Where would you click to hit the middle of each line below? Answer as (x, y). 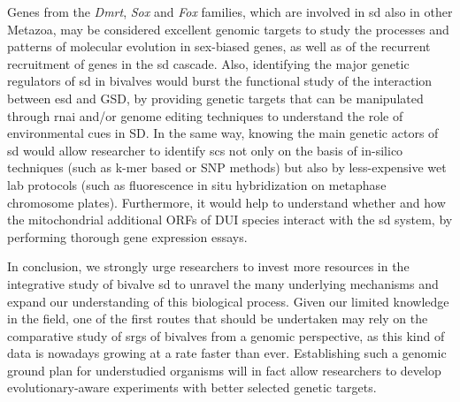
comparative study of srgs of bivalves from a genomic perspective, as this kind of (226, 335)
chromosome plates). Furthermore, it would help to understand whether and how (226, 202)
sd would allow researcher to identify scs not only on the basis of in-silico (205, 150)
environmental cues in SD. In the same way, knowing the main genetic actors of (223, 133)
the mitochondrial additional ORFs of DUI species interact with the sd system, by (230, 220)
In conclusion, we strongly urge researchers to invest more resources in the (208, 266)
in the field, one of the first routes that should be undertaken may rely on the (218, 319)
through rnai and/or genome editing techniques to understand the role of (205, 115)
